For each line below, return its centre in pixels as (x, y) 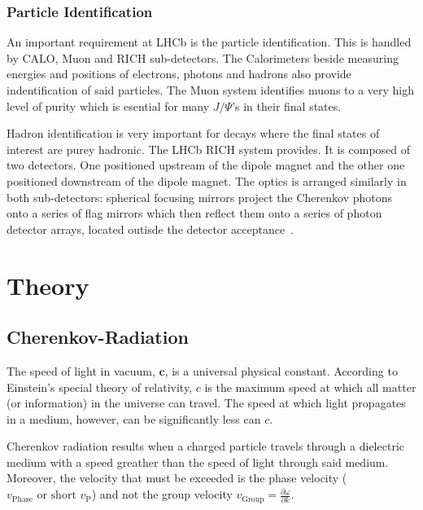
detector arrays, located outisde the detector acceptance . (150, 229)
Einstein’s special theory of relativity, (100, 387)
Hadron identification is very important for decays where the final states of (193, 133)
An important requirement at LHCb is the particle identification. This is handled (209, 42)
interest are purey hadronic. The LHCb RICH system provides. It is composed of (209, 149)
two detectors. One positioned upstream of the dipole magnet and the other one (206, 165)
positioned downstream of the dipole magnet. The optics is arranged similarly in (207, 180)
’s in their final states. (287, 106)
